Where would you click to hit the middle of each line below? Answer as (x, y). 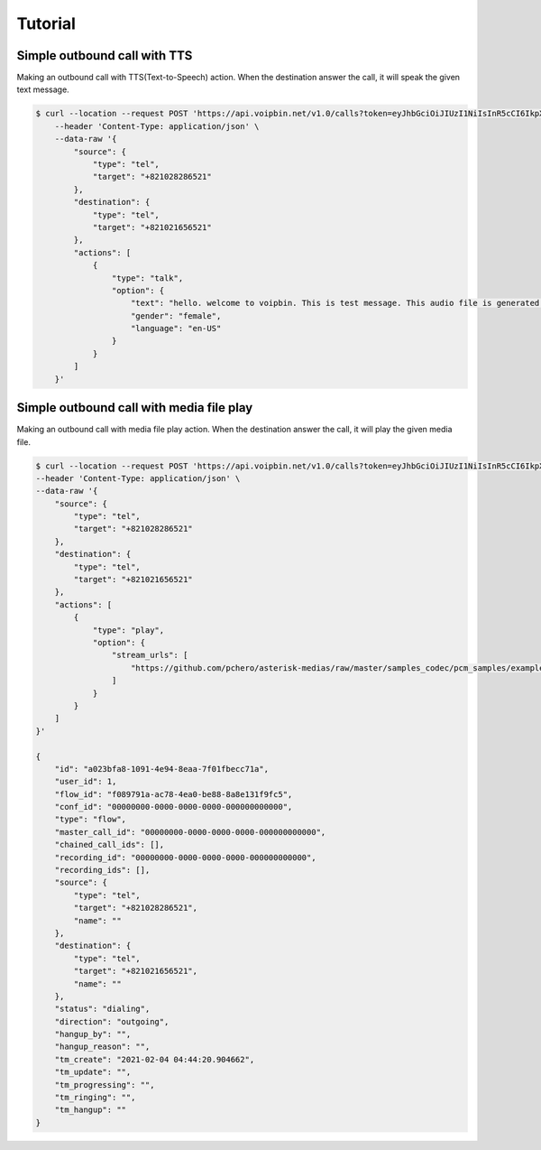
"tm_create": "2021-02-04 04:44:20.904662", (155, 1059)
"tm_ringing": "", (95, 1098)
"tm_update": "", (93, 1072)
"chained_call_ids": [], (110, 845)
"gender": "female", (176, 315)
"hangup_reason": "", (102, 1047)
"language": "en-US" (176, 329)
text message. (43, 89)
